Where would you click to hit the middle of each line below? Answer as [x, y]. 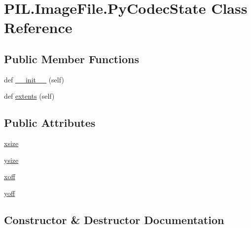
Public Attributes [50, 123]
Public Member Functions [72, 58]
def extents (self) [29, 96]
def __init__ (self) [34, 79]
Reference [38, 27]
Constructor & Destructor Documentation [114, 219]
